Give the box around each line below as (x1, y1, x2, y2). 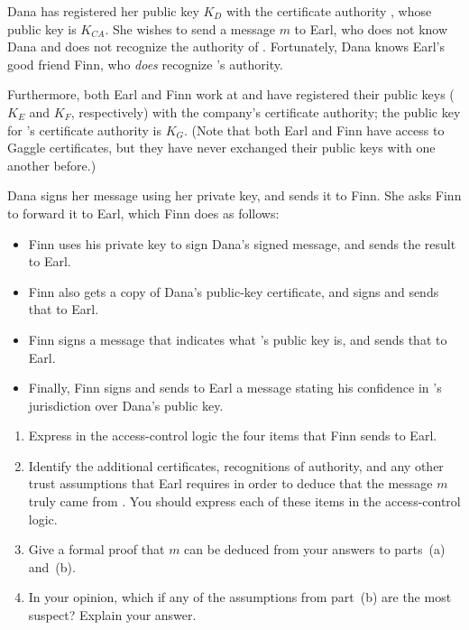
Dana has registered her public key (7, 2, 199, 20)
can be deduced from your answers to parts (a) (184, 540, 446, 559)
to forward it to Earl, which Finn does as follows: (7, 203, 280, 222)
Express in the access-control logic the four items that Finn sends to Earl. (28, 426, 437, 445)
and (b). (28, 557, 76, 576)
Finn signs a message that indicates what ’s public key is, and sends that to (28, 329, 447, 348)
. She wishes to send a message (105, 19, 275, 38)
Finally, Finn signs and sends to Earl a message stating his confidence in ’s (28, 378, 442, 397)
